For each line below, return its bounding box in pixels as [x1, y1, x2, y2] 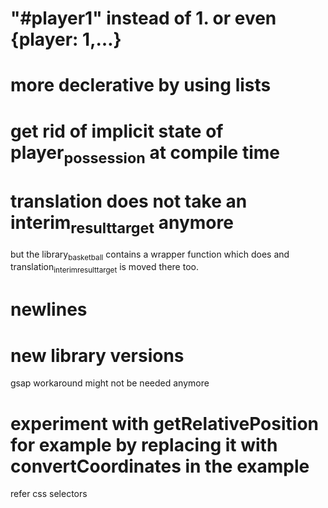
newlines [10, 298, 88, 321]
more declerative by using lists [10, 74, 272, 97]
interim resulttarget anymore [10, 212, 234, 237]
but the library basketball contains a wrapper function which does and [10, 248, 290, 262]
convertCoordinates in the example [10, 455, 310, 477]
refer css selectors [10, 488, 88, 500]
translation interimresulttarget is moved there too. [10, 261, 199, 276]
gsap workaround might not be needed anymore [10, 377, 210, 389]
